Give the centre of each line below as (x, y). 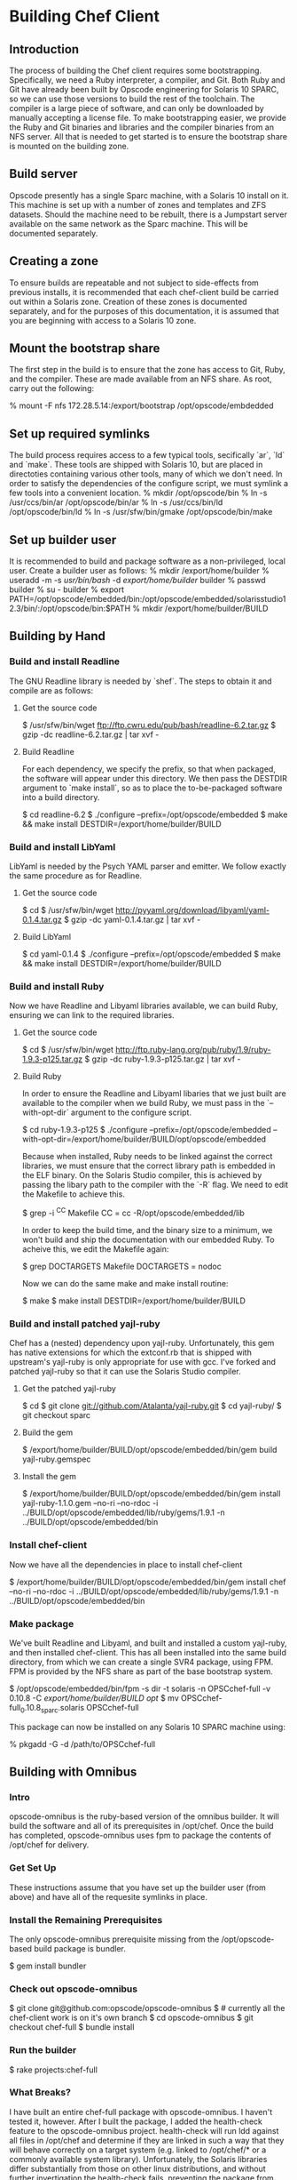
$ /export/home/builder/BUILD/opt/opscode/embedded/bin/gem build (149, 1450)
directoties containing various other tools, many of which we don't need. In (146, 474)
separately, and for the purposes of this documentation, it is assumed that (144, 311)
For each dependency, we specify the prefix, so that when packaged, (149, 769)
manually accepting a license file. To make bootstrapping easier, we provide (148, 118)
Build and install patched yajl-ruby (85, 1324)
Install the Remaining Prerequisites (86, 1920)
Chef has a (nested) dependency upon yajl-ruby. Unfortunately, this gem (142, 1343)
